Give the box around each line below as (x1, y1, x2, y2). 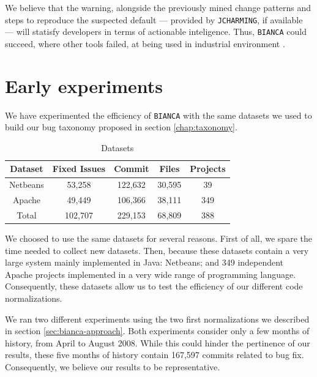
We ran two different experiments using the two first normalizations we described (5, 312, 310, 325)
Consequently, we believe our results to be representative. (5, 360, 220, 373)
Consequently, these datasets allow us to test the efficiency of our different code (5, 280, 303, 293)
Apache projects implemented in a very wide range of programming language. (5, 267, 296, 280)
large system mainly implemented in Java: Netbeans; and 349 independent (5, 256, 284, 269)
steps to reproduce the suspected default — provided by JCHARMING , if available (5, 13, 303, 26)
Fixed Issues (52, 162, 106, 175)
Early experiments (5, 73, 163, 98)
